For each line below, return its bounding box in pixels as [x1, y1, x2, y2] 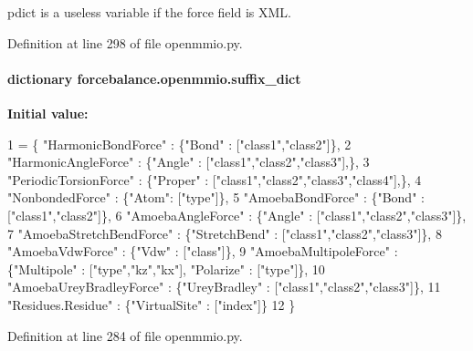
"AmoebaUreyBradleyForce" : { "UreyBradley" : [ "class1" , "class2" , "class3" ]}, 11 [7, 277, 441, 296]
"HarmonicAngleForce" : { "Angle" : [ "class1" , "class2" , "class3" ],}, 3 [7, 152, 370, 171]
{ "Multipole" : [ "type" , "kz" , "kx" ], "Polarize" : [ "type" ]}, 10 [7, 259, 325, 278]
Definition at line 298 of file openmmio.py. [7, 33, 243, 52]
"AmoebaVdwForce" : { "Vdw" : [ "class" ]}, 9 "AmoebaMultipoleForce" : [7, 242, 398, 261]
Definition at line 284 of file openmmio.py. [7, 325, 243, 345]
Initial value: [7, 103, 89, 122]
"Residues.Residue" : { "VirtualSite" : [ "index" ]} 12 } [7, 294, 296, 314]
